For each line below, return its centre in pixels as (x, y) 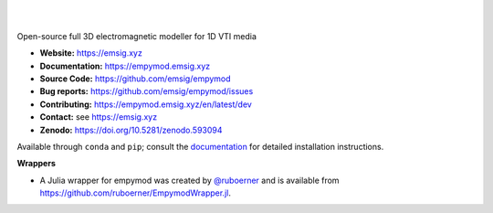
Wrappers (37, 164)
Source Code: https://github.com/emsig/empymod (136, 79)
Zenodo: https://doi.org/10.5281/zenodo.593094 (131, 130)
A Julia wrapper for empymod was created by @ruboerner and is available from (189, 180)
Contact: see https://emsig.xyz (99, 117)
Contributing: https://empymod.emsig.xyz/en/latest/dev (146, 104)
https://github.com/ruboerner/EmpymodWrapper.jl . (136, 193)
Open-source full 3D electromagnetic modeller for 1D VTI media (137, 36)
